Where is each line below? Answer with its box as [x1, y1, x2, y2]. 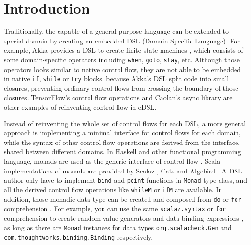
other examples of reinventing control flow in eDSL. [4, 102, 157, 112]
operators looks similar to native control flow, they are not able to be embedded [4, 64, 241, 74]
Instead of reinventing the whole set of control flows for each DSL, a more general [4, 118, 246, 128]
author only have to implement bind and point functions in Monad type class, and [4, 175, 248, 185]
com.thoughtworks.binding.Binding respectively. [4, 232, 153, 242]
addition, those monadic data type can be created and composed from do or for [4, 194, 242, 204]
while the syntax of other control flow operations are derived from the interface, [4, 137, 240, 147]
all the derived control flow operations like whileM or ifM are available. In [4, 184, 222, 194]
